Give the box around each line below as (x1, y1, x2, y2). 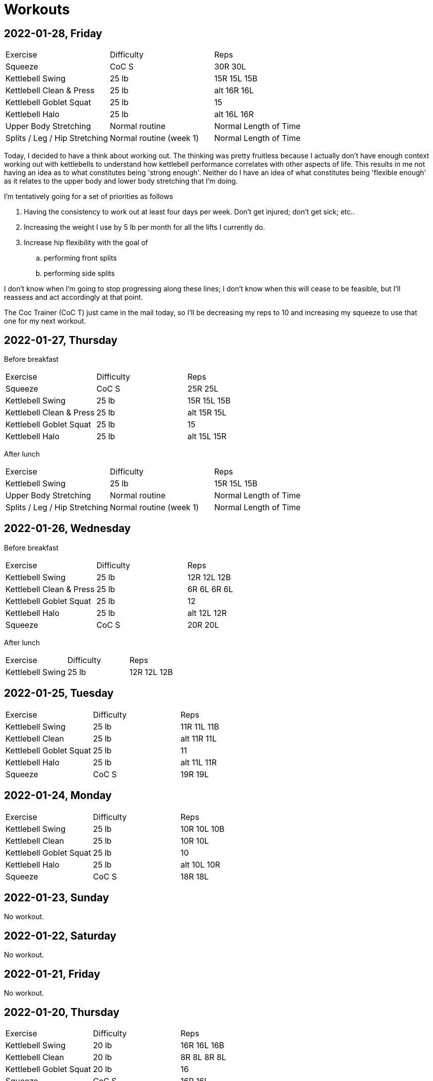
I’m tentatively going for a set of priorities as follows (4, 192, 173, 201)
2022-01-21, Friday (4, 967, 100, 980)
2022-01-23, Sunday (4, 891, 109, 904)
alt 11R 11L (180, 733, 217, 743)
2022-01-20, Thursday (4, 1006, 120, 1018)
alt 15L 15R (187, 431, 227, 442)
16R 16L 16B (180, 1040, 225, 1050)
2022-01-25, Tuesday (4, 687, 114, 700)
